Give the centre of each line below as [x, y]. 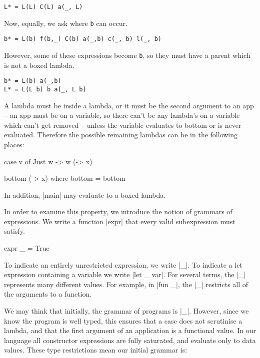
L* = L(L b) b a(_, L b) [45, 89]
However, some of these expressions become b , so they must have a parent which [127, 55]
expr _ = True [27, 248]
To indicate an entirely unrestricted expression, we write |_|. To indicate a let [123, 264]
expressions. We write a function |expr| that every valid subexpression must [120, 221]
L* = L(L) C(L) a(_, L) [43, 7]
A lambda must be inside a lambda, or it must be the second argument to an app [129, 105]
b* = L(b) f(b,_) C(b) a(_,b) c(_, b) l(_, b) [83, 39]
